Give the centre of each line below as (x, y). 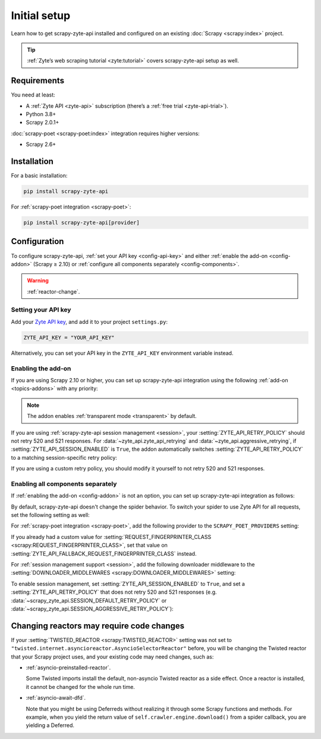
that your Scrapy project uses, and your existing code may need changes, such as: (112, 657)
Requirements (38, 81)
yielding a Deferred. (50, 725)
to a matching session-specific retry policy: (64, 457)
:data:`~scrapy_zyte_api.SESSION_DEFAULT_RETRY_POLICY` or (89, 600)
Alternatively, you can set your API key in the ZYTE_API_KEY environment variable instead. (122, 353)
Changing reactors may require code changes (97, 626)
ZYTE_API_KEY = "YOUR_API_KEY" (69, 337)
